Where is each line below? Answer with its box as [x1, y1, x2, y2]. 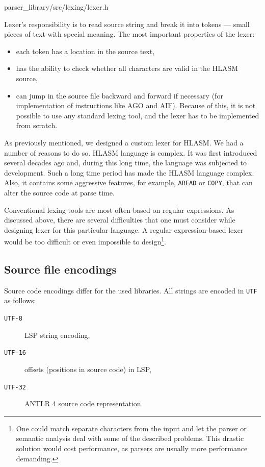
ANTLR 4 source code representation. [24, 398, 143, 409]
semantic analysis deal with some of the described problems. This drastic [16, 433, 244, 444]
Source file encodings [4, 261, 117, 277]
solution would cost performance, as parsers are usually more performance [16, 443, 248, 453]
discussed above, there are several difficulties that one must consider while [4, 214, 235, 225]
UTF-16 [4, 349, 26, 357]
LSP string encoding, [24, 329, 90, 340]
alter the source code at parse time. [4, 187, 115, 198]
